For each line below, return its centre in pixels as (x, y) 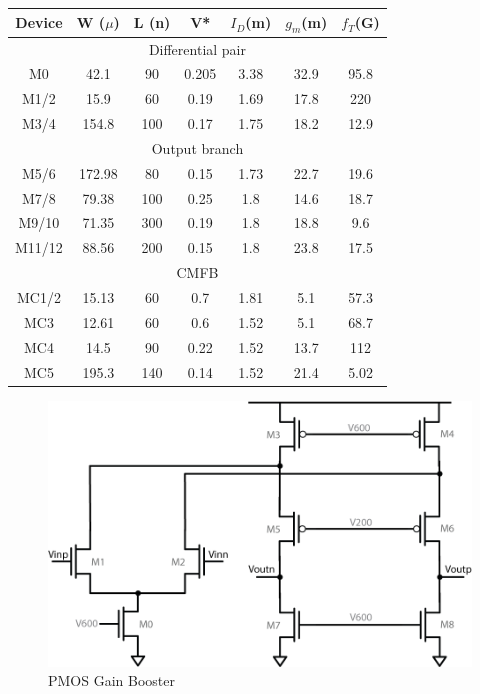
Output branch (197, 147)
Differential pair (197, 48)
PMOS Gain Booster (112, 680)
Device (39, 22)
